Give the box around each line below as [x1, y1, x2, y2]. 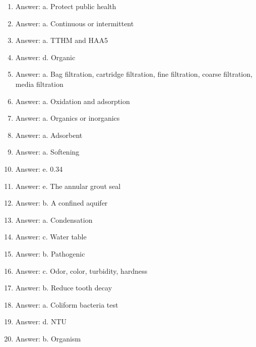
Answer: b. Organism [15, 333, 81, 343]
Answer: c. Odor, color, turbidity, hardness [15, 265, 148, 276]
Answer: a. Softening [15, 146, 80, 157]
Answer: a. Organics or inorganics [15, 113, 120, 123]
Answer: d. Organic [15, 52, 76, 62]
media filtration [15, 78, 63, 89]
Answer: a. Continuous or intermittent [15, 18, 134, 28]
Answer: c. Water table [15, 231, 87, 242]
